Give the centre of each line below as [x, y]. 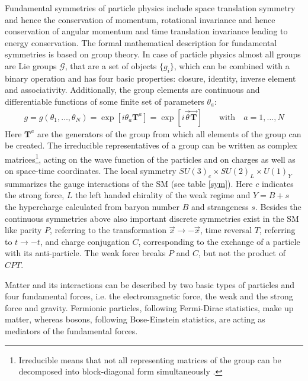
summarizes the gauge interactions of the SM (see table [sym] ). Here [129, 183]
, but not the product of [242, 253]
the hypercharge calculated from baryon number [92, 206]
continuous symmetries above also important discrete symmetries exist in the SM [152, 218]
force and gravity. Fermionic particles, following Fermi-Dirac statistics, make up [149, 307]
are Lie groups [31, 65]
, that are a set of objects [111, 65]
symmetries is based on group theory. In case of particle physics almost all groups [153, 54]
